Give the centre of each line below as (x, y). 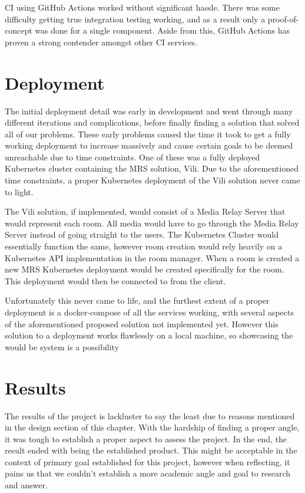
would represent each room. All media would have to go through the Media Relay (152, 223)
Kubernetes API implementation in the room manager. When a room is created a (152, 257)
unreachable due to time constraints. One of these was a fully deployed (132, 157)
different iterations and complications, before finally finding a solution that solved (152, 122)
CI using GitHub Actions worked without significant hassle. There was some (142, 7)
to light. (19, 191)
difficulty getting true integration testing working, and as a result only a (135, 19)
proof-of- (283, 19)
